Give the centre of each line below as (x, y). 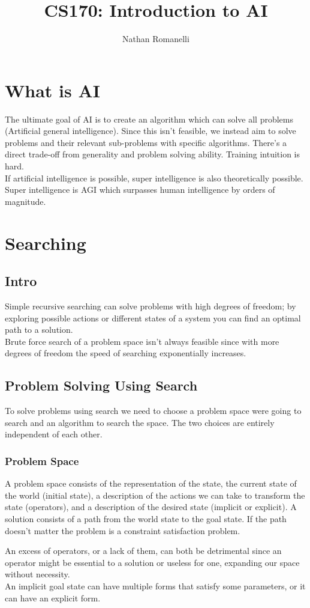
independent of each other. (54, 434)
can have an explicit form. (53, 597)
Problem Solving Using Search (101, 385)
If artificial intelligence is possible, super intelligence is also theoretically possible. (154, 178)
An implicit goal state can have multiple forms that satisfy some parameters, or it (155, 585)
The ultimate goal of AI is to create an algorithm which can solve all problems (149, 119)
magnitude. (25, 201)
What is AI (52, 90)
